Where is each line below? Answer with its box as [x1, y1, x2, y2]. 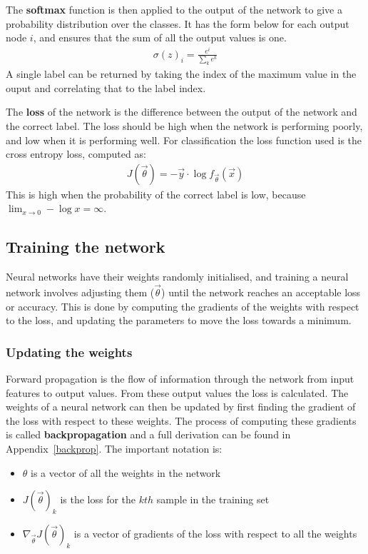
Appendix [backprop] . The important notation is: [6, 440, 223, 455]
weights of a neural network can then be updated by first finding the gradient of [6, 399, 356, 414]
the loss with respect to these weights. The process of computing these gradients [6, 413, 357, 428]
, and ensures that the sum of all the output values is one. [33, 30, 287, 45]
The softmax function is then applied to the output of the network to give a [6, 2, 342, 16]
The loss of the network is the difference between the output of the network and [6, 104, 357, 119]
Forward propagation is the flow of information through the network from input [6, 371, 354, 386]
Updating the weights [6, 343, 133, 361]
